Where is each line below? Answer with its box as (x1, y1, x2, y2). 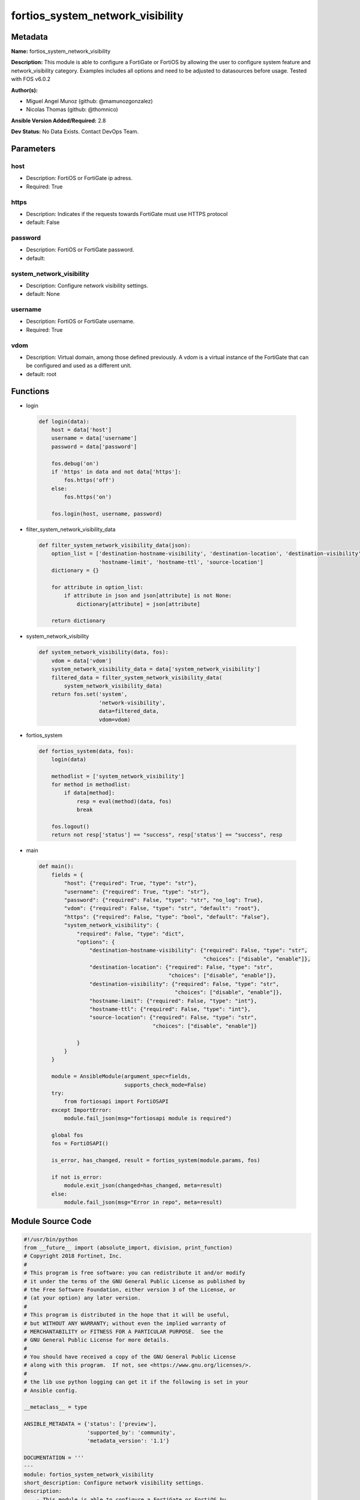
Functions (11, 386, 50, 396)
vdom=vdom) (98, 716, 131, 723)
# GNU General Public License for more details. (23, 1337, 170, 1343)
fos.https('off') (64, 477, 115, 484)
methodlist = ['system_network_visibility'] (51, 773, 185, 779)
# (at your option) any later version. (23, 1295, 141, 1301)
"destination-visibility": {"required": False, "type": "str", (89, 980, 280, 987)
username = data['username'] (51, 435, 137, 442)
